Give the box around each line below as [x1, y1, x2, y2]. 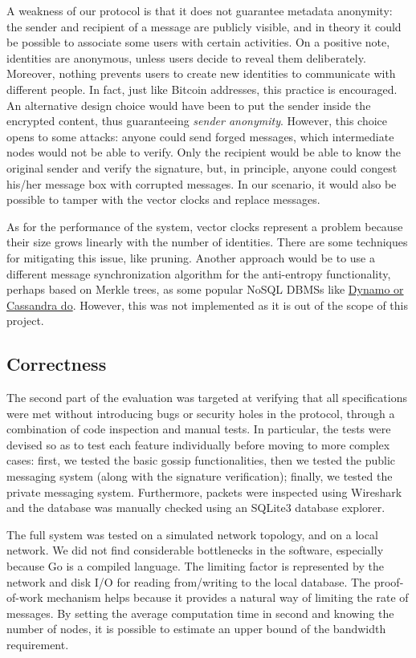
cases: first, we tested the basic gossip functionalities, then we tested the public [6, 452, 396, 469]
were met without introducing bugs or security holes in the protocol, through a [6, 404, 395, 421]
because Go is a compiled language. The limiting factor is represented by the [6, 558, 384, 575]
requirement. [6, 636, 69, 652]
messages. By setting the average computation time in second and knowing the [6, 604, 394, 621]
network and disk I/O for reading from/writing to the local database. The [6, 573, 371, 590]
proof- [373, 573, 404, 590]
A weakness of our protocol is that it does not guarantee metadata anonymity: [6, 2, 393, 18]
